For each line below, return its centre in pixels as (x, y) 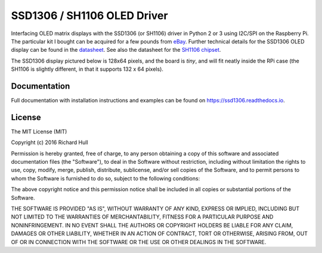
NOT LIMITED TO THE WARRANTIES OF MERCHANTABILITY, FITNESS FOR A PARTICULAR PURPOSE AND (142, 217)
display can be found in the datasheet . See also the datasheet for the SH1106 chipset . (116, 50)
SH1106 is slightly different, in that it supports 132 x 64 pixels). (87, 69)
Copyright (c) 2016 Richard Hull (50, 142)
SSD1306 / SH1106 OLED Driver (89, 15)
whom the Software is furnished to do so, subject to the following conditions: (106, 178)
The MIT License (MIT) (39, 132)
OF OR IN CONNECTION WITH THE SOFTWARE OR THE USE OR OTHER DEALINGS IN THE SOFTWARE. (139, 242)
